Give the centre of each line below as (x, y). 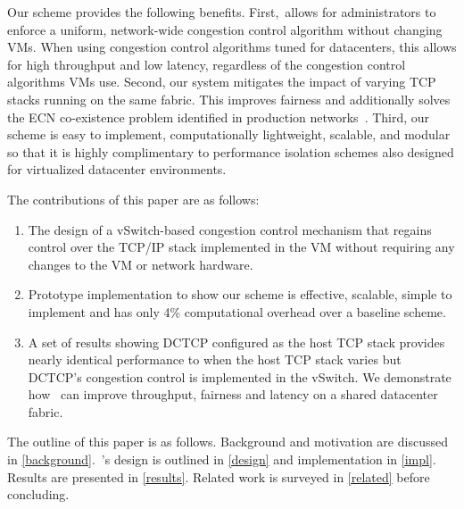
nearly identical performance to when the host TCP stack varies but (215, 359)
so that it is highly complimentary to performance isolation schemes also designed (231, 151)
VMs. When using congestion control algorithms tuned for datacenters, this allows (232, 47)
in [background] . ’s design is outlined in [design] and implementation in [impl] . (222, 459)
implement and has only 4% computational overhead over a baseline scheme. (237, 311)
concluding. (38, 494)
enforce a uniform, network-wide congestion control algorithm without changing (225, 29)
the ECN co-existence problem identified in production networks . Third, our (219, 117)
